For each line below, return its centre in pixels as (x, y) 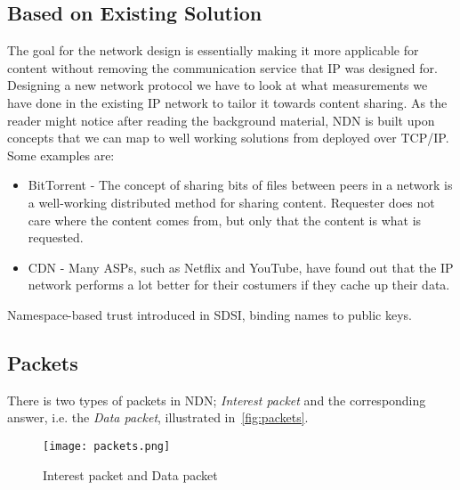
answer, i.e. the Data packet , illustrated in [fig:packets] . (158, 417)
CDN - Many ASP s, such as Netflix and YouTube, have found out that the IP (241, 267)
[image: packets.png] (107, 446)
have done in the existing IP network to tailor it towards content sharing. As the (227, 102)
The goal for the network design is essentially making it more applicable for (213, 50)
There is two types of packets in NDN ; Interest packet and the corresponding (217, 400)
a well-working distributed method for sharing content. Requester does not (231, 202)
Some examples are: (61, 155)
